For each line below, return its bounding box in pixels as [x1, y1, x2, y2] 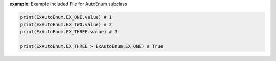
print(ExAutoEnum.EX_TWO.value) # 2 [20, 22, 112, 28]
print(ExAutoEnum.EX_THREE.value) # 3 [20, 29, 118, 34]
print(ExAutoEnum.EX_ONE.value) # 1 [20, 14, 112, 20]
